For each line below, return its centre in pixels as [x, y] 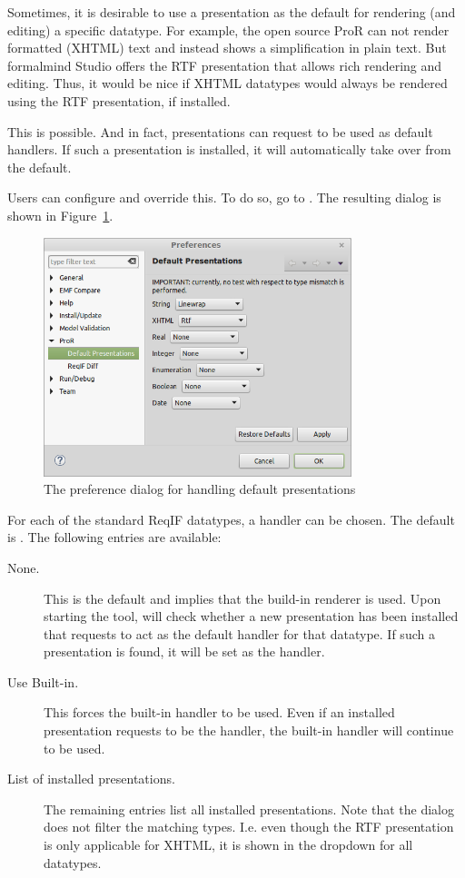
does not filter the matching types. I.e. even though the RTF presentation [249, 827]
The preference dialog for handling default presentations [200, 489]
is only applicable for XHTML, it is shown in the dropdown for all [228, 845]
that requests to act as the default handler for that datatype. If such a [239, 633]
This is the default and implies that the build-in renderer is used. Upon [242, 598]
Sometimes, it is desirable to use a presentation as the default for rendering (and [232, 12]
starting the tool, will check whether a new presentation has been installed [251, 616]
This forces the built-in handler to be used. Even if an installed [219, 712]
